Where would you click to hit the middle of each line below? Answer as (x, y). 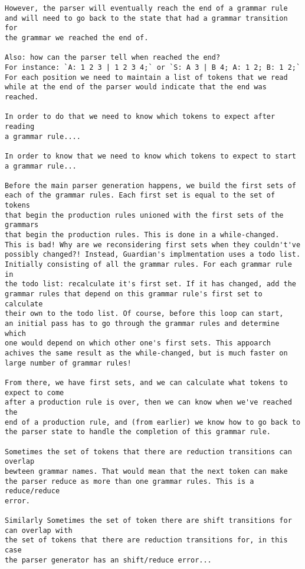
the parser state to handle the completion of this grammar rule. (138, 432)
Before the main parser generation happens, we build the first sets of (150, 185)
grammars (22, 225)
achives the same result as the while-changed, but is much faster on (146, 353)
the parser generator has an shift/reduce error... (108, 560)
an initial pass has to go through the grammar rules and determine (142, 324)
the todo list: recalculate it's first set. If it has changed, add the (150, 284)
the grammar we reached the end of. (77, 38)
